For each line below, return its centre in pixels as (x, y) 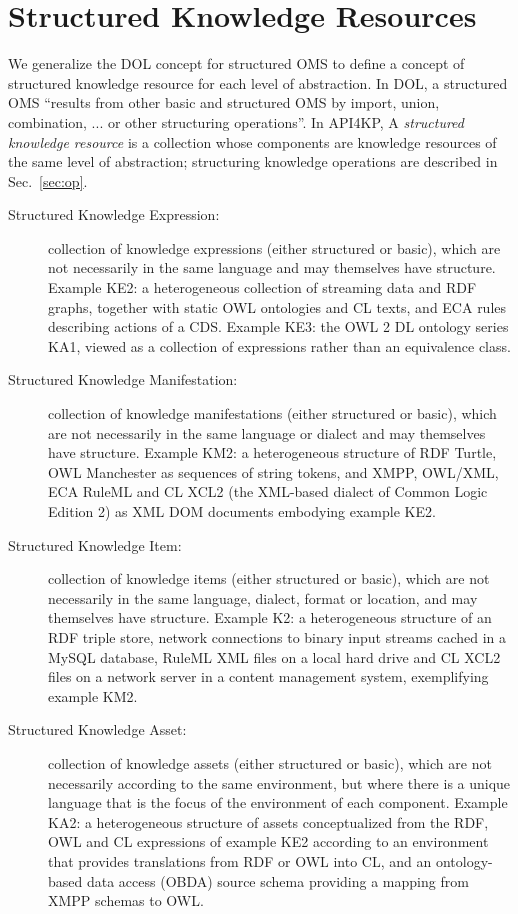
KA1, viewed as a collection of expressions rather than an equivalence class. (279, 345)
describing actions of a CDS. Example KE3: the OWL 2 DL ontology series (278, 326)
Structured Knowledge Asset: (97, 729)
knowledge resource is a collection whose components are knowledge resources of (252, 141)
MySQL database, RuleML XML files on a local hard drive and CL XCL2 (274, 656)
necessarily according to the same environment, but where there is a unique (279, 782)
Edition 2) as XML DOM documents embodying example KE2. (242, 511)
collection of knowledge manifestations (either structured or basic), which (272, 413)
